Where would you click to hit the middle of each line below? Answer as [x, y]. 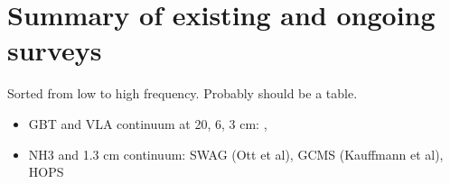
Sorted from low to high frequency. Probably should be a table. [183, 93]
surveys [55, 50]
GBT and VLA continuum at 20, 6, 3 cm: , [148, 123]
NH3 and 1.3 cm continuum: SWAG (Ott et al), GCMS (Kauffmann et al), [236, 154]
